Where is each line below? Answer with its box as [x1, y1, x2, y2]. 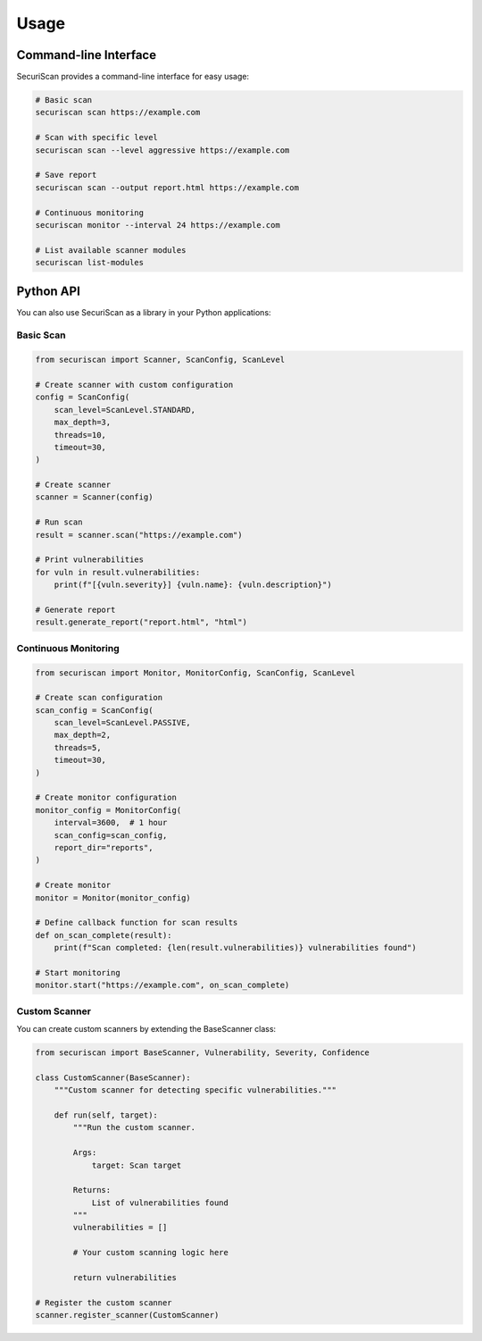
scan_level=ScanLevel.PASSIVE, [54, 717, 191, 728]
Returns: [72, 1185, 112, 1195]
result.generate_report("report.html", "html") [35, 617, 247, 627]
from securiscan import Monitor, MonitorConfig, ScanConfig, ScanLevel [35, 667, 356, 678]
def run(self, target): [54, 1110, 158, 1120]
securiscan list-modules [35, 257, 145, 268]
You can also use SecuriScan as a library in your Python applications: [16, 306, 271, 317]
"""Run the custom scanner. [72, 1122, 196, 1133]
